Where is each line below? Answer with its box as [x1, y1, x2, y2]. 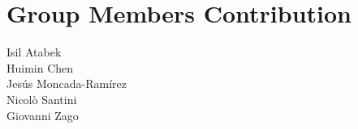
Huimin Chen [6, 59, 74, 76]
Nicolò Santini [6, 90, 77, 107]
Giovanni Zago [6, 106, 79, 123]
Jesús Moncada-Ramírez [6, 75, 127, 92]
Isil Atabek [6, 44, 62, 60]
